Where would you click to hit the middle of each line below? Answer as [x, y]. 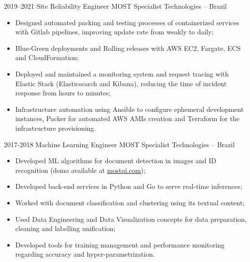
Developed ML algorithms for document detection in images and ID [116, 161]
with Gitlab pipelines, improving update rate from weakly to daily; [114, 32]
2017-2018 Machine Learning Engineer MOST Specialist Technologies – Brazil [119, 144]
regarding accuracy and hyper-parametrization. [85, 254]
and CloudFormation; [47, 57]
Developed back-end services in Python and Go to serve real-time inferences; [129, 186]
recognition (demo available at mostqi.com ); [80, 170]
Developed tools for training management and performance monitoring [120, 244]
